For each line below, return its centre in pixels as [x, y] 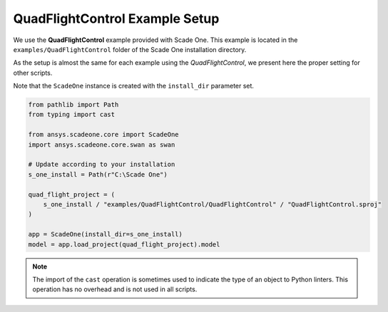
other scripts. [33, 73]
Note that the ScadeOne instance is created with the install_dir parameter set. [134, 86]
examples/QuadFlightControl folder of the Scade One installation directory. [130, 49]
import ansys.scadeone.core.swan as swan [102, 145]
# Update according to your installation [102, 165]
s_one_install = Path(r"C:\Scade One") [98, 174]
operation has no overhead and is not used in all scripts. [115, 289]
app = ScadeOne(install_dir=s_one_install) [106, 234]
